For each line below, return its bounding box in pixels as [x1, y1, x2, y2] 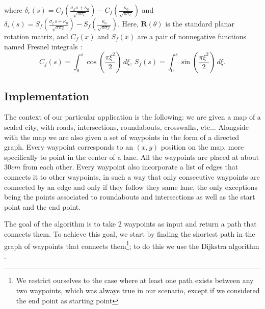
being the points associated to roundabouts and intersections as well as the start [4, 191, 255, 202]
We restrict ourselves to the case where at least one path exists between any [16, 275, 254, 286]
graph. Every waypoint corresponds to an [4, 142, 133, 152]
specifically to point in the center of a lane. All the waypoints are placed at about [4, 151, 259, 162]
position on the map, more [161, 142, 244, 152]
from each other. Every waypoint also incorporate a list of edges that [23, 161, 238, 172]
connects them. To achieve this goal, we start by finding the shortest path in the [4, 228, 255, 239]
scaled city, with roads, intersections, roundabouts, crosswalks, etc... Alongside [4, 121, 249, 132]
